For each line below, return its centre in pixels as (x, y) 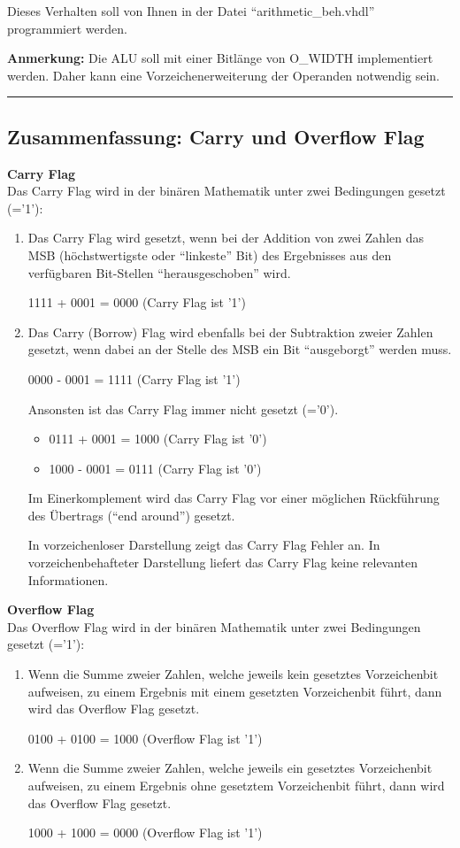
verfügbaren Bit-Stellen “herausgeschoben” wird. (159, 272)
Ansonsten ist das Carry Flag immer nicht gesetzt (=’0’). (183, 409)
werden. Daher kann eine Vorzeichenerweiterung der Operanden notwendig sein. (224, 75)
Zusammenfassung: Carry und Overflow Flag (216, 136)
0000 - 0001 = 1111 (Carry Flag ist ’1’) (134, 378)
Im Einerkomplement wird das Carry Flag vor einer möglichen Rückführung (234, 498)
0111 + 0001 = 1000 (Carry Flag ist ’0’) (158, 439)
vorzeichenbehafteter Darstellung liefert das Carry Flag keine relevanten (223, 563)
